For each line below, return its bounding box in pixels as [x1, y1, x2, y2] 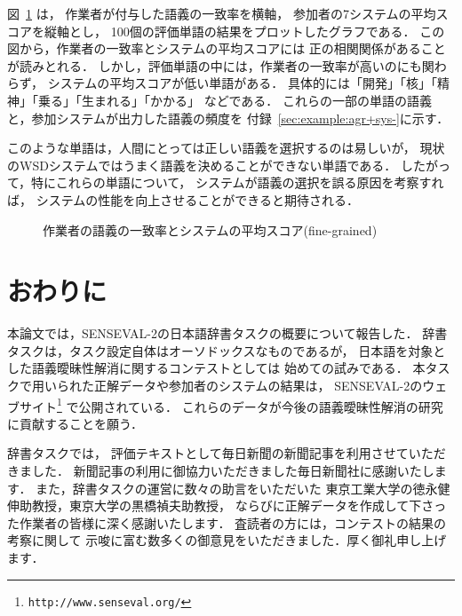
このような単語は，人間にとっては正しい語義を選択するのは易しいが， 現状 [7, 138, 445, 157]
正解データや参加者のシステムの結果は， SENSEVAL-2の [93, 376, 423, 395]
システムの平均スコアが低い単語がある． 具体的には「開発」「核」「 [47, 74, 437, 92]
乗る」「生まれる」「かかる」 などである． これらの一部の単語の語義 [37, 91, 432, 109]
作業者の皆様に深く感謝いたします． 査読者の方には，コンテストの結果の [19, 513, 447, 532]
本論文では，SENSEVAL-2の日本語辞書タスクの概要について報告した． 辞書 [7, 324, 448, 343]
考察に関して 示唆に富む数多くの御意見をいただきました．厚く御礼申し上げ [7, 531, 447, 549]
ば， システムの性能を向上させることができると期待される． [7, 190, 359, 209]
